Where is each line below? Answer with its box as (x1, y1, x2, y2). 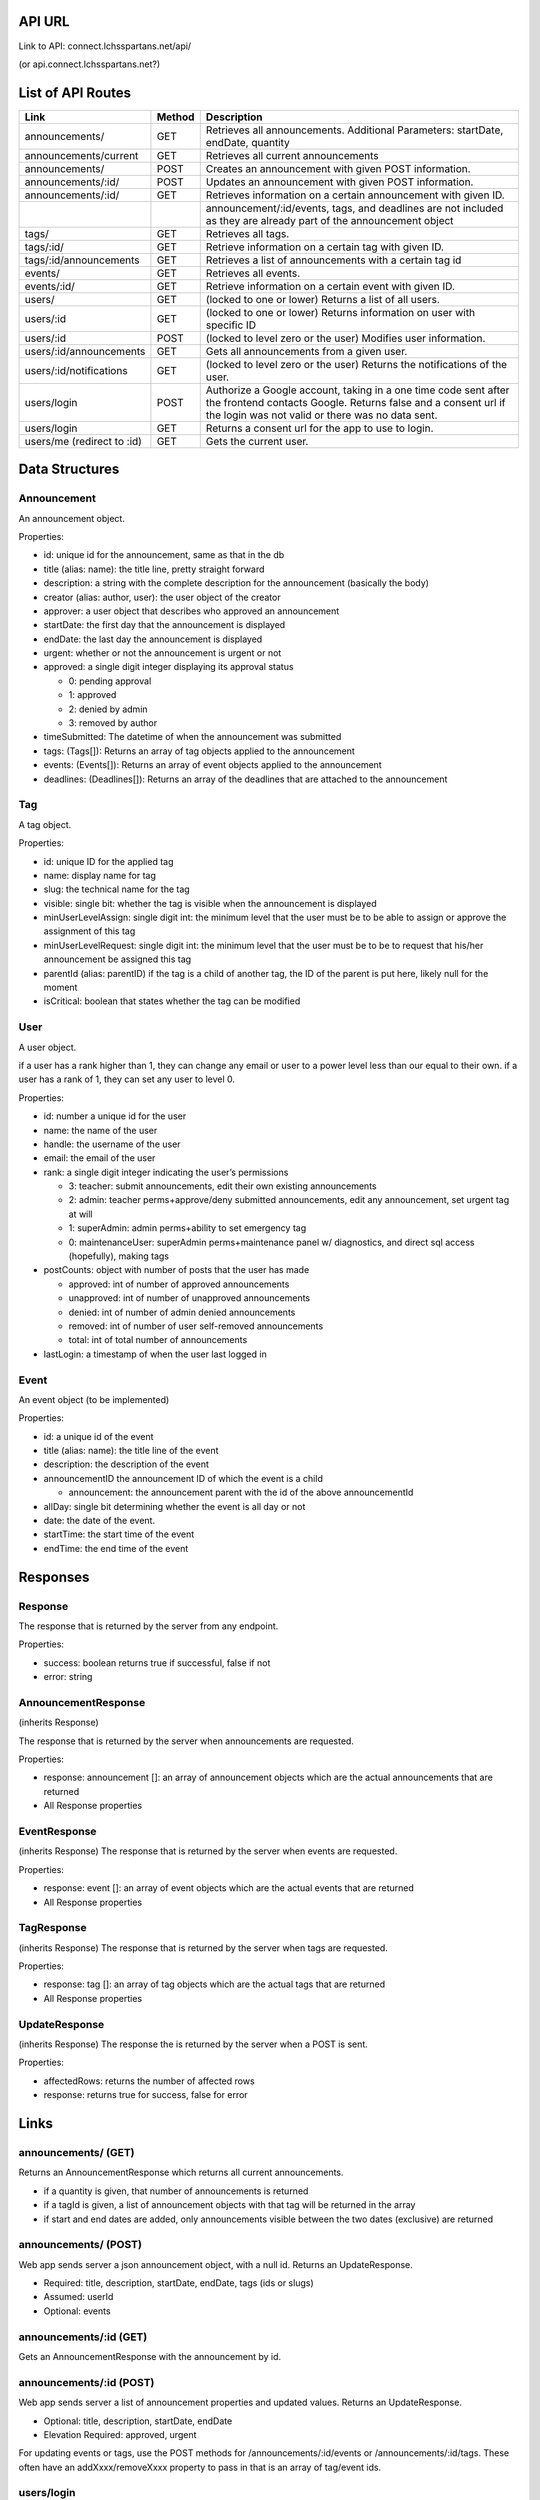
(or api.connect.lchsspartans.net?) (18, 58, 161, 70)
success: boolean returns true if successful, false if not (43, 1656, 271, 1669)
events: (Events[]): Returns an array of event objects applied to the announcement (43, 759, 382, 771)
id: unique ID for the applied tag (43, 855, 174, 867)
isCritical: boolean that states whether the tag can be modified (43, 995, 301, 1007)
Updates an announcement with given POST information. (205, 175, 474, 189)
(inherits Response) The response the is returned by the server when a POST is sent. (18, 2038, 369, 2050)
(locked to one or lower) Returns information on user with (205, 305, 475, 319)
